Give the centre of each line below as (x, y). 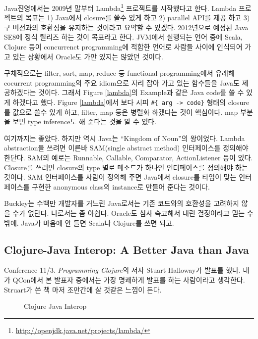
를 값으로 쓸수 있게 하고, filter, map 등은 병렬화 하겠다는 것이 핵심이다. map (121, 112)
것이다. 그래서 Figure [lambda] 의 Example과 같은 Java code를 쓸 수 (141, 92)
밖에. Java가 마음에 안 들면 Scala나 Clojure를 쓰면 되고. (89, 222)
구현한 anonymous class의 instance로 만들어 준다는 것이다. (121, 186)
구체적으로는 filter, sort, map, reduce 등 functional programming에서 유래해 (119, 73)
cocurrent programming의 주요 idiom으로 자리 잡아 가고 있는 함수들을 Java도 (122, 82)
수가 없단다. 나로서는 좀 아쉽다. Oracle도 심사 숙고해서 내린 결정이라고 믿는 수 (133, 213)
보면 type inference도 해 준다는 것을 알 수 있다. (85, 121)
